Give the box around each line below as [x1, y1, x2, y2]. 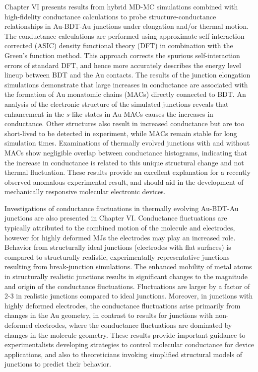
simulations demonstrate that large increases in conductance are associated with [4, 79, 248, 89]
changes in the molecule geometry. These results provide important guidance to [4, 329, 246, 340]
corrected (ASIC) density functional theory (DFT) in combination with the [4, 40, 233, 51]
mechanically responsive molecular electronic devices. [4, 186, 166, 197]
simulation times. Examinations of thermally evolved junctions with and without [4, 138, 250, 148]
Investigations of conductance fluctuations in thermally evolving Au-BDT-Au [4, 203, 239, 213]
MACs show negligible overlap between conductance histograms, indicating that [4, 147, 247, 157]
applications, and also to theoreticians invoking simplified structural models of [4, 349, 242, 359]
